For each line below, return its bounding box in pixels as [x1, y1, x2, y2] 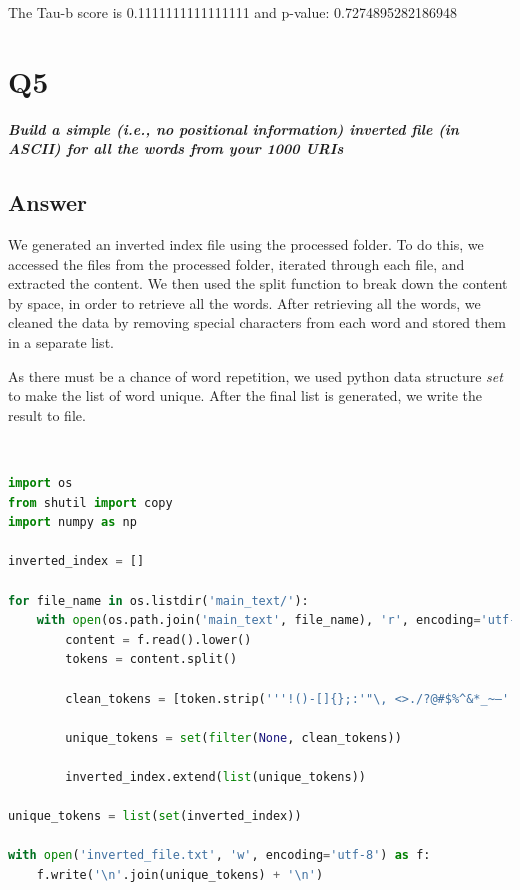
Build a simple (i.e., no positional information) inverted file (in [8, 118, 459, 139]
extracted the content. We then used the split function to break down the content [8, 273, 508, 294]
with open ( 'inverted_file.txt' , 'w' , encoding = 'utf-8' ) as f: [8, 848, 431, 863]
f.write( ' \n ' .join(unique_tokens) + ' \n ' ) [36, 867, 324, 882]
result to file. [8, 404, 86, 425]
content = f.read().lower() [65, 632, 252, 647]
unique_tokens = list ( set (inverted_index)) [8, 809, 302, 824]
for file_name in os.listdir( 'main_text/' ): [8, 593, 309, 608]
